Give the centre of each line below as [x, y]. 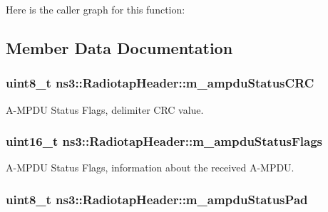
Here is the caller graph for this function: [96, 9]
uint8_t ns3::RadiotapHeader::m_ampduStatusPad [157, 199]
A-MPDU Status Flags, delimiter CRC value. [105, 109]
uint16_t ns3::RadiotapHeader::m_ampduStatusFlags [164, 141]
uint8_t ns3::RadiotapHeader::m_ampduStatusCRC [160, 83]
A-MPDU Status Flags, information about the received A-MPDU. [150, 168]
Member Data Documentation [119, 47]
